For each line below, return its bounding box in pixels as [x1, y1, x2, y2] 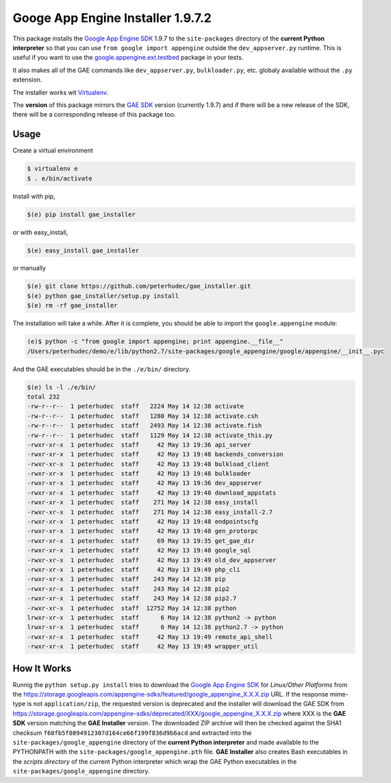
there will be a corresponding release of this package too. [12, 110, 176, 119]
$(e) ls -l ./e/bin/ [27, 383, 96, 391]
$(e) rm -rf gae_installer [27, 302, 118, 309]
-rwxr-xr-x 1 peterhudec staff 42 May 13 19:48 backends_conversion [27, 450, 284, 458]
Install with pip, [12, 192, 55, 200]
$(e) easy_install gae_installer [27, 246, 140, 254]
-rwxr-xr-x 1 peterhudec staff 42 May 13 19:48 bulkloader [27, 470, 251, 478]
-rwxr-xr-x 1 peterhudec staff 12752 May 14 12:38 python [27, 604, 237, 612]
